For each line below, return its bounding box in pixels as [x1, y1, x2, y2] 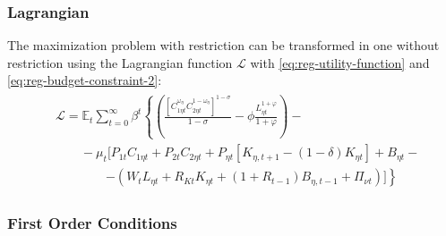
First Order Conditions [7, 212, 177, 234]
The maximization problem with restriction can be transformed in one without [7, 36, 440, 55]
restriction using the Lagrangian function [7, 53, 233, 72]
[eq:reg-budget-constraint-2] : [7, 71, 162, 89]
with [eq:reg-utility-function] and [250, 53, 430, 72]
